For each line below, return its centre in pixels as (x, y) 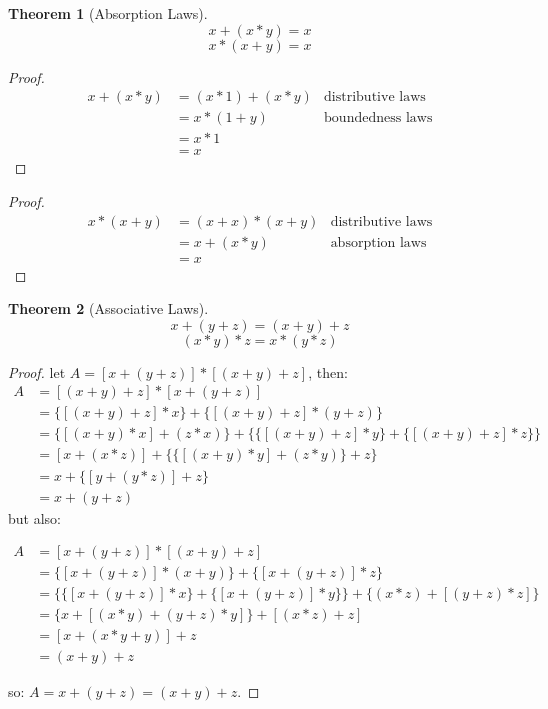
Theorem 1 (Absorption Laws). (108, 13)
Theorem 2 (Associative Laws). (108, 308)
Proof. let (37, 371)
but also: (34, 517)
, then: (328, 371)
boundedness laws (378, 118)
